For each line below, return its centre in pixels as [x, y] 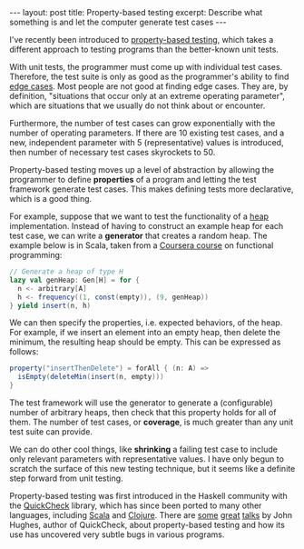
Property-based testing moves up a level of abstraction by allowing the [142, 170]
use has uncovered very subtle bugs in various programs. [117, 534]
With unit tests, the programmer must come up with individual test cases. [146, 67]
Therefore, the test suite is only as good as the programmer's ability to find [149, 76]
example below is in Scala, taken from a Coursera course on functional [142, 245]
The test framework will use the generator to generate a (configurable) [142, 403]
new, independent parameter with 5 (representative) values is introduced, [147, 142]
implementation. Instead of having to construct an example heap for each [147, 226]
